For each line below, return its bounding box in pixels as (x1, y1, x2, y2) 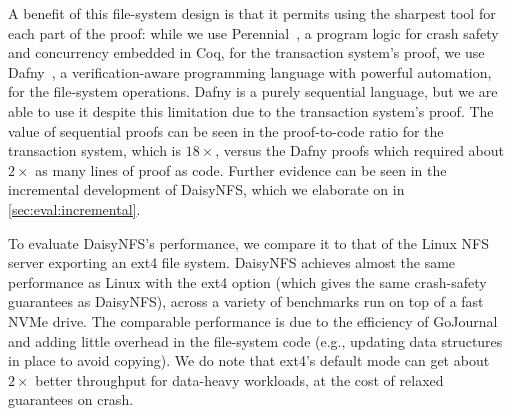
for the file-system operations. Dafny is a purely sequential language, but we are (8, 81, 498, 102)
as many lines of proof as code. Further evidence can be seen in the (35, 159, 447, 180)
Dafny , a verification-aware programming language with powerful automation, (8, 61, 492, 82)
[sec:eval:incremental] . (8, 198, 141, 219)
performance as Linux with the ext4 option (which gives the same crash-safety (8, 271, 487, 292)
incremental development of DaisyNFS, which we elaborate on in (8, 179, 405, 200)
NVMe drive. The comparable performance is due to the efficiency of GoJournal (8, 310, 498, 331)
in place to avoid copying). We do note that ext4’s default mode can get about (8, 350, 490, 371)
